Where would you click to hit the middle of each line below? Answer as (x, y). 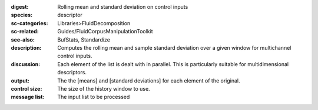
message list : (28, 97)
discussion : (26, 64)
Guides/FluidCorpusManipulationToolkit (105, 32)
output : (20, 80)
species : (21, 15)
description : (26, 47)
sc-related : (25, 32)
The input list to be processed (94, 97)
